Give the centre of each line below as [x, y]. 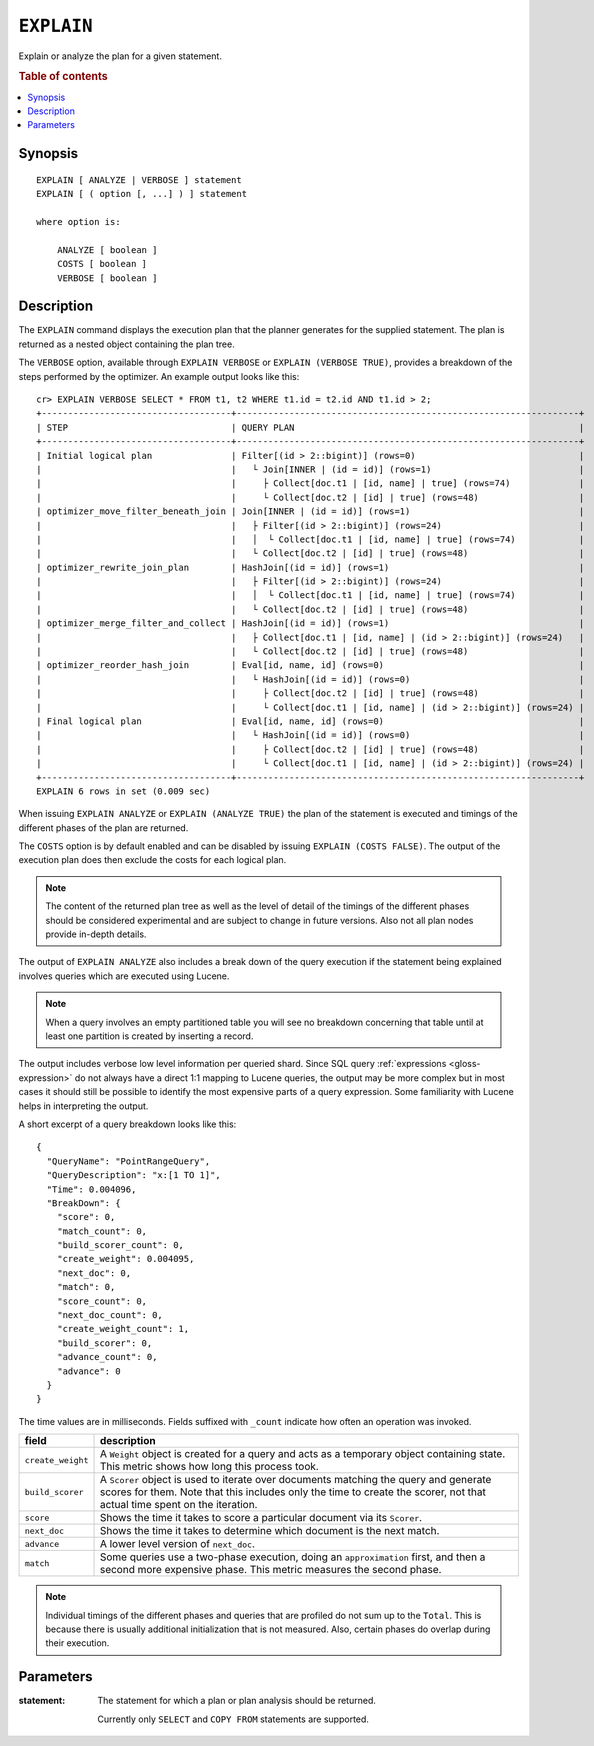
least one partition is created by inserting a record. [149, 1036]
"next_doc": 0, [94, 1273]
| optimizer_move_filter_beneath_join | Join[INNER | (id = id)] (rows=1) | [310, 511]
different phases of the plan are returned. [103, 827]
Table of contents [63, 77]
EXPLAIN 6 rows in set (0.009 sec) [123, 791]
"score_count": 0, [102, 1301]
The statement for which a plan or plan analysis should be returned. [237, 1701]
